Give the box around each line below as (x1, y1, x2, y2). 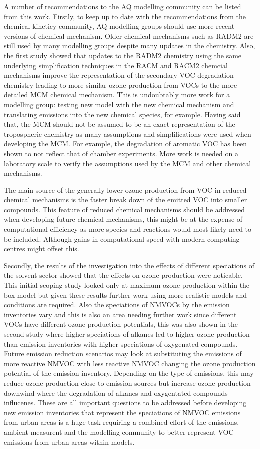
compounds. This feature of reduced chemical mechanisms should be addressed (4, 204, 245, 214)
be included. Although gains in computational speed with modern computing (4, 233, 240, 244)
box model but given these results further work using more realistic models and (4, 289, 247, 300)
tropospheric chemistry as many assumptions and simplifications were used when (4, 128, 251, 139)
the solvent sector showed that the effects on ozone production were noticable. (4, 270, 243, 280)
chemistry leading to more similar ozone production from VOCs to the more (4, 79, 237, 90)
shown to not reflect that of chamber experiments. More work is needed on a (4, 148, 238, 158)
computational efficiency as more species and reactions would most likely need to (4, 224, 252, 234)
